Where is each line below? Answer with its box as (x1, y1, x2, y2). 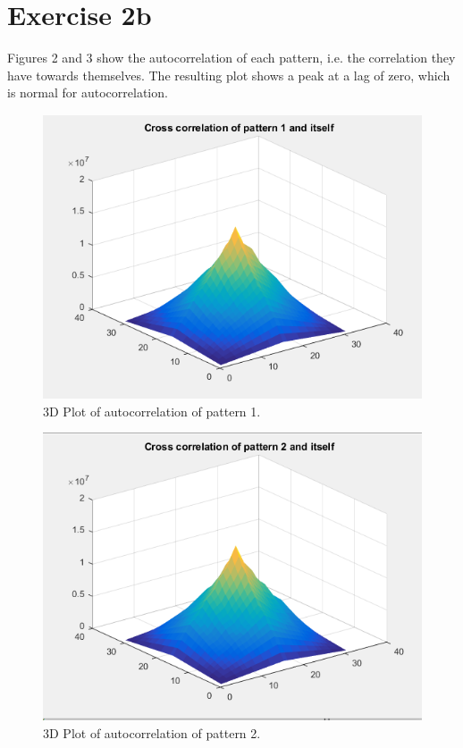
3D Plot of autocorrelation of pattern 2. (43, 724, 261, 743)
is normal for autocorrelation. (7, 83, 168, 102)
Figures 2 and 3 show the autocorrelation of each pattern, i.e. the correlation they (7, 48, 456, 67)
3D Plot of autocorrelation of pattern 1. (43, 401, 261, 420)
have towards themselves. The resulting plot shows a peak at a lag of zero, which (7, 65, 450, 84)
